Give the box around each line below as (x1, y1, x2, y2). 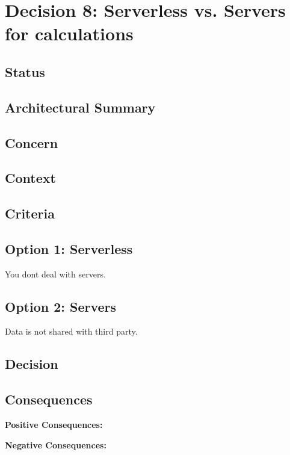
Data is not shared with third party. (5, 325, 138, 338)
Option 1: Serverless (5, 239, 133, 258)
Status (5, 62, 45, 81)
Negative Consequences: (5, 438, 106, 451)
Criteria (5, 204, 55, 223)
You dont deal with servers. (5, 267, 106, 280)
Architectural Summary (5, 97, 156, 116)
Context (5, 169, 56, 187)
